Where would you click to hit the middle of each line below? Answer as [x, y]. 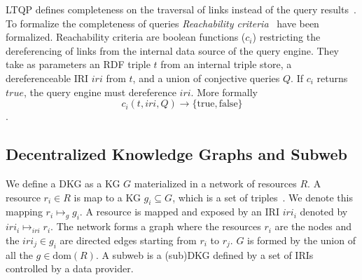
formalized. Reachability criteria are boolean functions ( [126, 37]
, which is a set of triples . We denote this [263, 197]
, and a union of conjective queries [206, 78]
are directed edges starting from [128, 240]
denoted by [324, 212]
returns [332, 78]
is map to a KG [107, 197]
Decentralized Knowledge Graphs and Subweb [176, 154]
